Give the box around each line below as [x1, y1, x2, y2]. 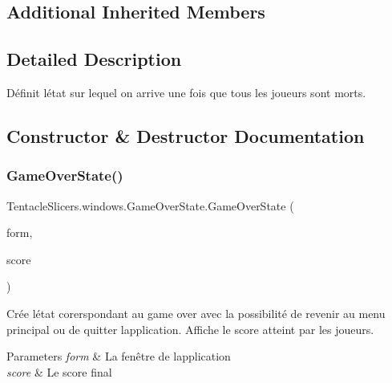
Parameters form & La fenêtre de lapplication [6, 348, 231, 365]
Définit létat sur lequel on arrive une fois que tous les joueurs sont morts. [6, 84, 366, 100]
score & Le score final [6, 363, 112, 380]
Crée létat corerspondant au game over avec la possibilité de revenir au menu [6, 304, 386, 321]
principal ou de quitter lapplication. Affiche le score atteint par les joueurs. [6, 320, 374, 337]
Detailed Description [6, 47, 182, 71]
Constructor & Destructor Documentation [6, 123, 365, 148]
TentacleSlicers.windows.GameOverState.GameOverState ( [6, 197, 294, 214]
